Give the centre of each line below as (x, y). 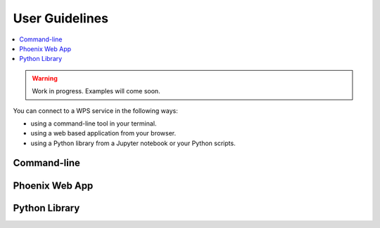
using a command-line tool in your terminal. (94, 123)
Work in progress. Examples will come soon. (96, 91)
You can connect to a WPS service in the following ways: (96, 110)
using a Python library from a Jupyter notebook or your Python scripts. (133, 143)
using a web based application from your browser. (103, 133)
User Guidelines (61, 18)
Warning (45, 78)
